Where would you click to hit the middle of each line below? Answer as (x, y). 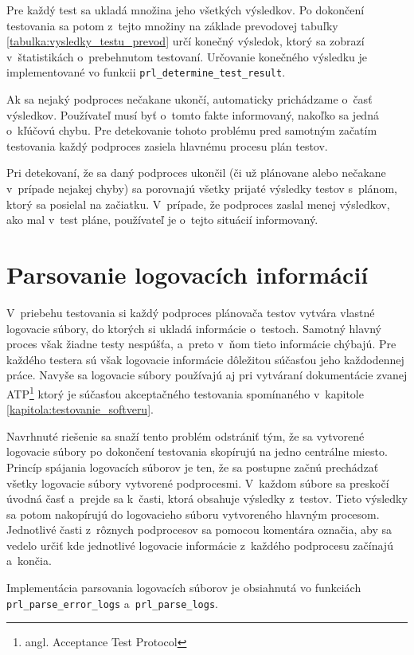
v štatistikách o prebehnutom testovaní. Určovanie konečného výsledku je (187, 56)
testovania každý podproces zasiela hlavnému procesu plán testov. (167, 145)
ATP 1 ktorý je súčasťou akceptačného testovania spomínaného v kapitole (185, 392)
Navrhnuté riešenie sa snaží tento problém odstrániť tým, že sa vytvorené (186, 435)
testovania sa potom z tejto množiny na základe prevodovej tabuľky (172, 25)
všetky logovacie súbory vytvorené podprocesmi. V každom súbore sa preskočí (198, 482)
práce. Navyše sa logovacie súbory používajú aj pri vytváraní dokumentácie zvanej (207, 375)
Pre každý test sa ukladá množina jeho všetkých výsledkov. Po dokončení (186, 10)
